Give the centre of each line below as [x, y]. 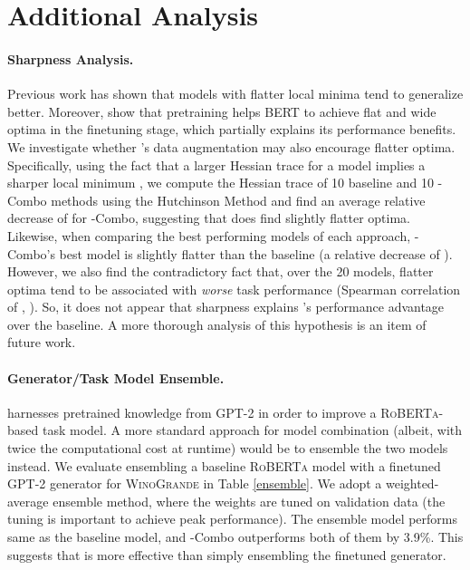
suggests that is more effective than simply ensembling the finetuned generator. [227, 554]
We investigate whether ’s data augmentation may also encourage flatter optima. [231, 146]
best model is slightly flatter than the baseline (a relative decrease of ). [256, 253]
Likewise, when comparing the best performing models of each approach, [209, 235]
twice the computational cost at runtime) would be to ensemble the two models [228, 448]
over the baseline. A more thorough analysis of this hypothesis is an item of [217, 324]
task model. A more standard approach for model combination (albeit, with [252, 430]
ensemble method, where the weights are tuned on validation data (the [249, 501]
